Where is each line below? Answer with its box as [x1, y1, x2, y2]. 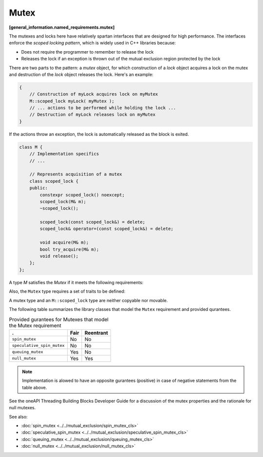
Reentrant [84, 329, 108, 336]
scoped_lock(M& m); [39, 199, 86, 204]
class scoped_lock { [29, 178, 79, 184]
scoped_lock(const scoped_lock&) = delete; [39, 219, 146, 225]
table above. [22, 384, 47, 390]
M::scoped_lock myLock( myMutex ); [29, 98, 114, 104]
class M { [19, 144, 43, 150]
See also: [9, 414, 28, 419]
